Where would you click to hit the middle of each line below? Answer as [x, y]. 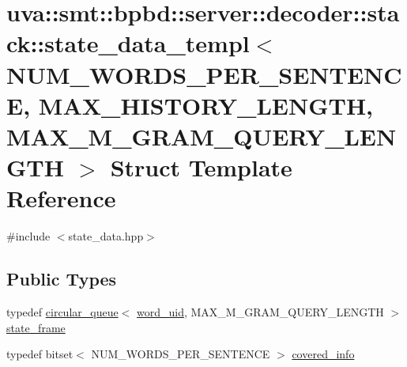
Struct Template [201, 167]
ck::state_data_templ [128, 43]
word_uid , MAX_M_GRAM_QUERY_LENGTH [260, 312]
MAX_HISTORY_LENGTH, [206, 105]
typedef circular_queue [62, 312]
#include [28, 236]
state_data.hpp [106, 236]
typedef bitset [40, 354]
